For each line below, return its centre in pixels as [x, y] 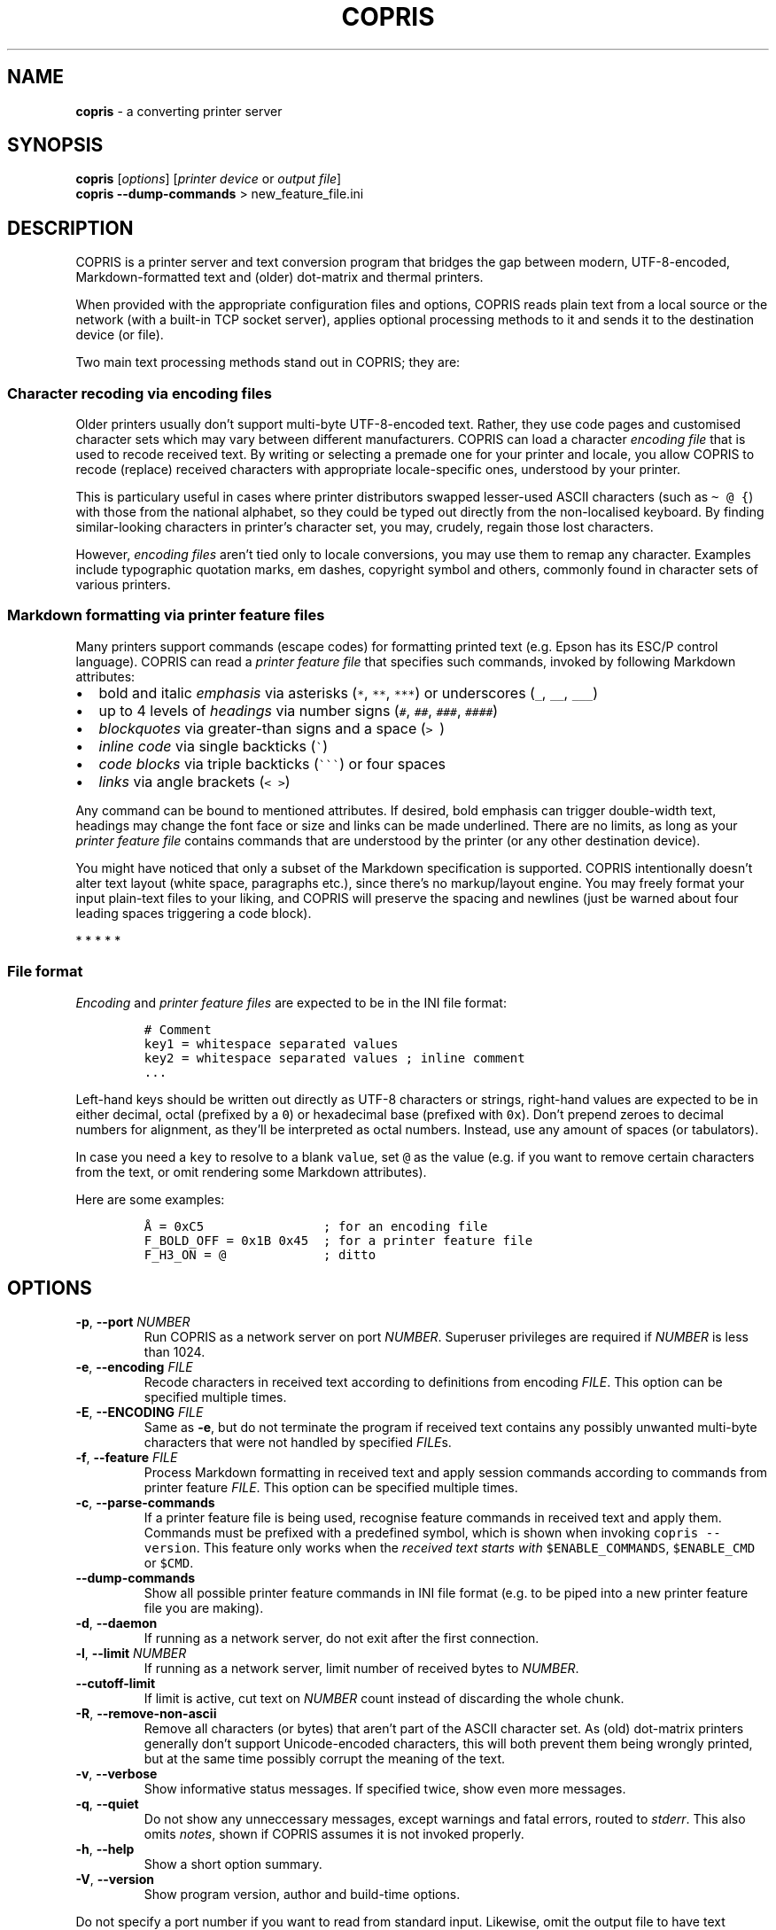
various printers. [123, 585]
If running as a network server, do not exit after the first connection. [341, 1638]
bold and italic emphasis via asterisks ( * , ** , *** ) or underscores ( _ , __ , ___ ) [348, 693]
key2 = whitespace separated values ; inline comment [334, 1058]
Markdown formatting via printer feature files [166, 615]
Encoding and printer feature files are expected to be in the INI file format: [291, 1002]
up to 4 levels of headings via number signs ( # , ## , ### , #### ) [299, 710]
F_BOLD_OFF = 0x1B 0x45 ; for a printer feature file [338, 1240]
